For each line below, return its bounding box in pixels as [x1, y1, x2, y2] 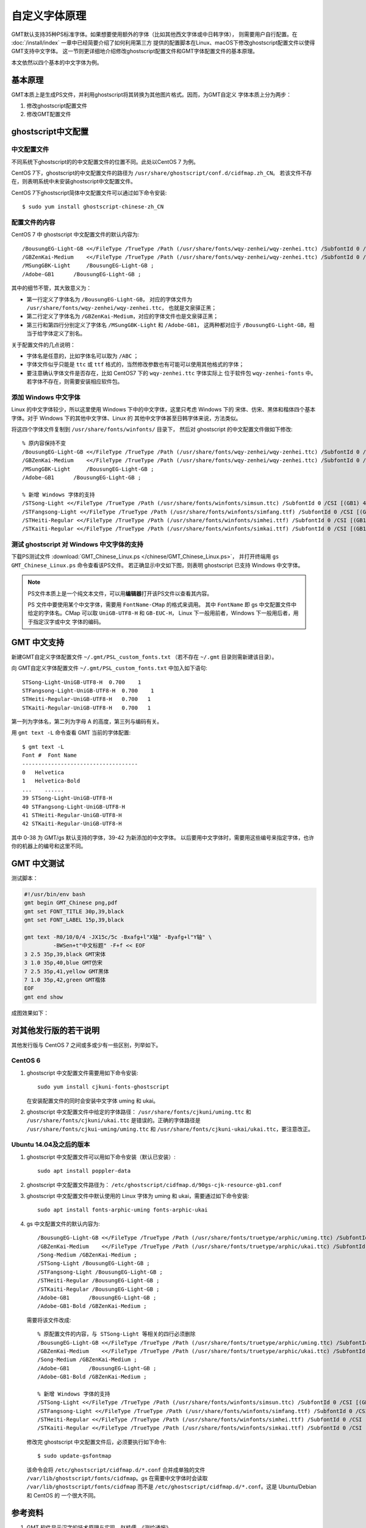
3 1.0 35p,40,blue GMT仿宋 [24, 960, 103, 966]
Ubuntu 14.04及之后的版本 [11, 1140, 90, 1149]
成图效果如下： [11, 1009, 49, 1016]
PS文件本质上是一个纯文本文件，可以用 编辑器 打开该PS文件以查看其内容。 [27, 590, 213, 597]
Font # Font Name [22, 752, 77, 759]
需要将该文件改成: [26, 1316, 71, 1323]
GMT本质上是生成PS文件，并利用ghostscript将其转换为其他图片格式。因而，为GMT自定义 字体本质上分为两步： [11, 90, 292, 98]
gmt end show [24, 993, 63, 1001]
